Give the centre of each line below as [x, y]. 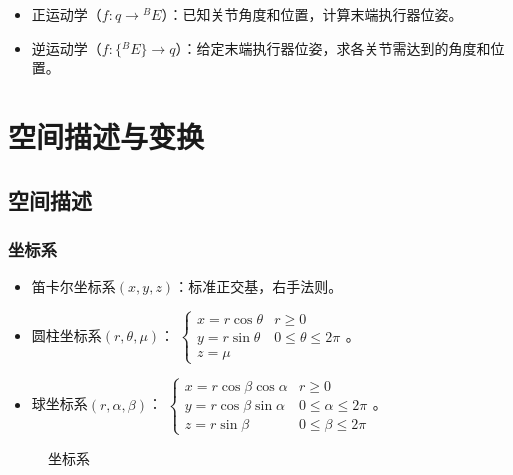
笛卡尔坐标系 [73, 286]
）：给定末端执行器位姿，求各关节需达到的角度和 [333, 47]
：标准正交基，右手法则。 [258, 286]
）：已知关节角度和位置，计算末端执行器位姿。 [312, 14]
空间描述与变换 [106, 135]
